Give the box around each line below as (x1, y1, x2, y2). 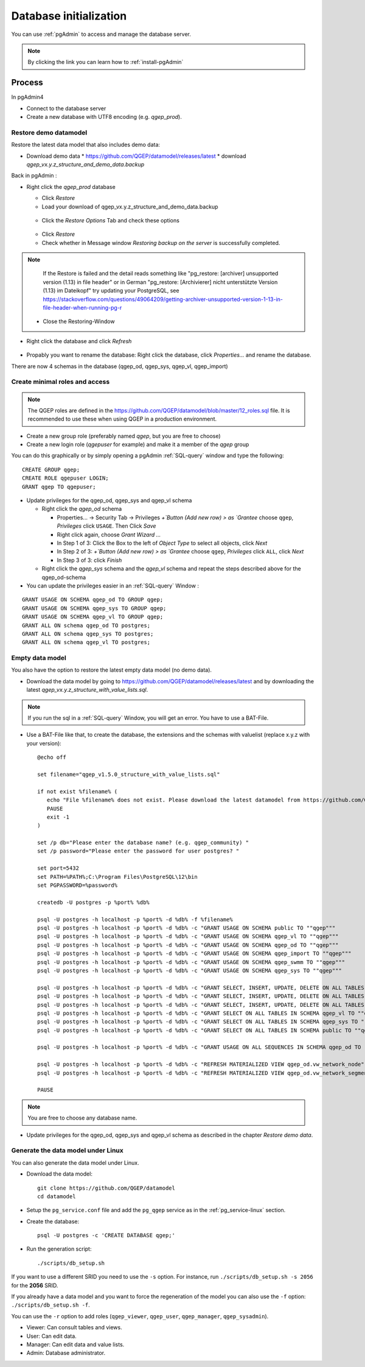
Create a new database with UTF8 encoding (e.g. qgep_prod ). (26, 113, 182, 121)
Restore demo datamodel (11, 128, 88, 137)
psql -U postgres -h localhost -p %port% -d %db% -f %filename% (37, 916, 234, 923)
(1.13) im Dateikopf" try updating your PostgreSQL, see (43, 287, 179, 294)
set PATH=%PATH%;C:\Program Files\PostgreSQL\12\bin (37, 873, 198, 880)
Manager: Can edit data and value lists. (26, 1341, 125, 1348)
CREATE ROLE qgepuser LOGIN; (22, 475, 109, 481)
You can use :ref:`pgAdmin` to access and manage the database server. (11, 30, 192, 38)
